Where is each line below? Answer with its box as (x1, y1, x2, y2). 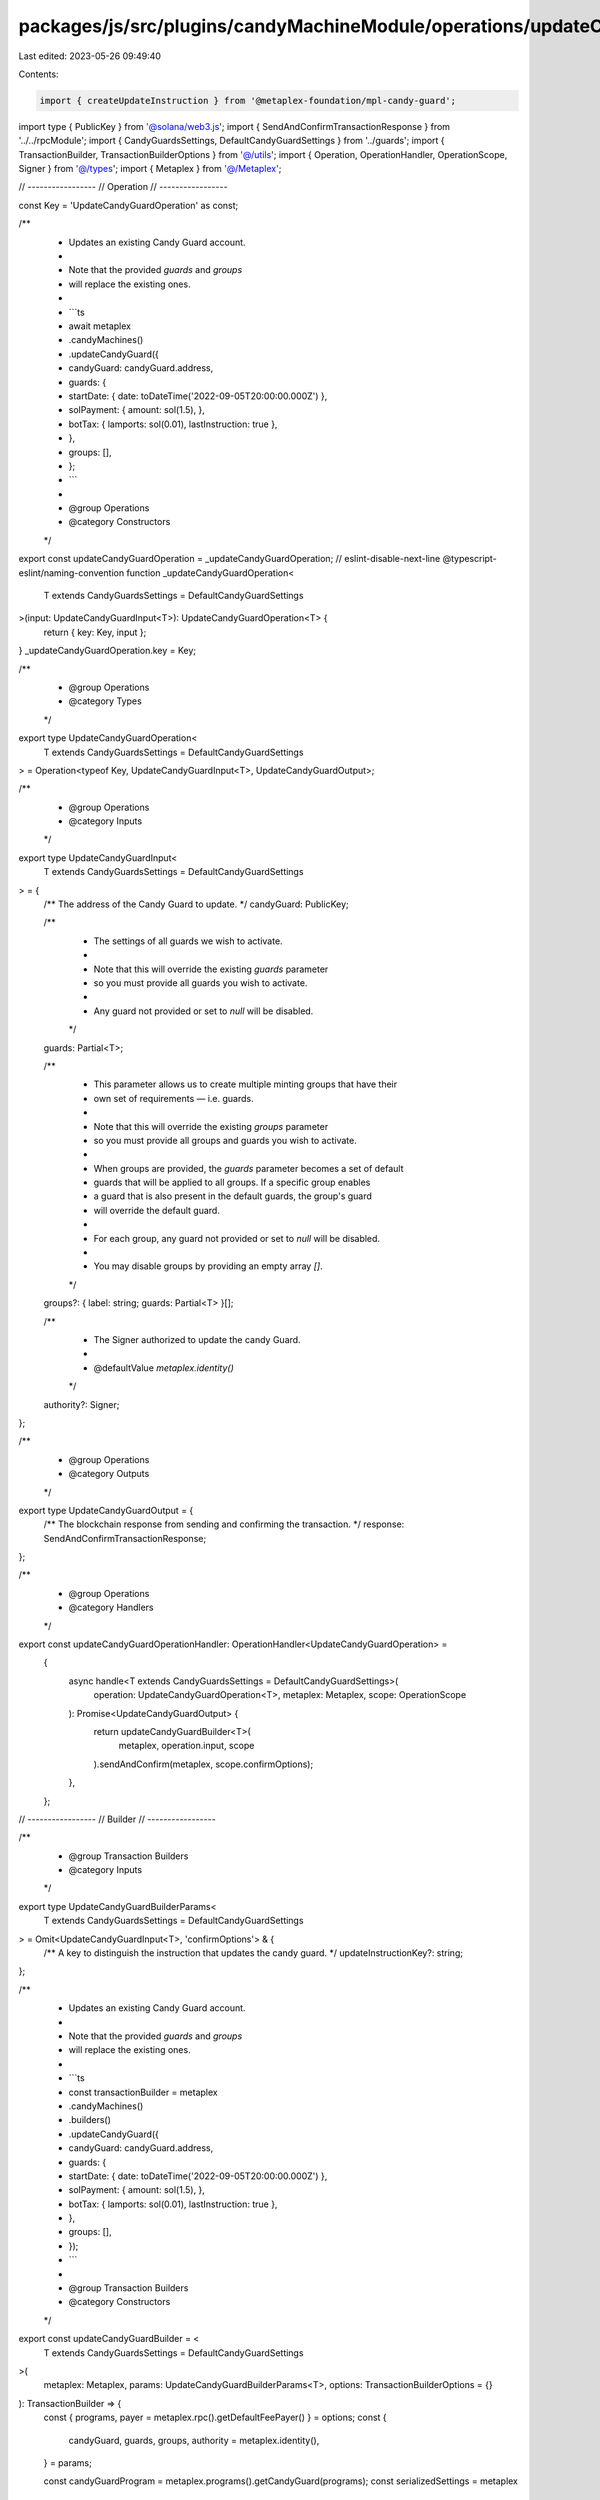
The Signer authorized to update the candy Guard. (93, 1333, 301, 1345)
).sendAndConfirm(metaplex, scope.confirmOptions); (93, 1758, 314, 1770)
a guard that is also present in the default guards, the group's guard (93, 1190, 372, 1202)
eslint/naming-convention (18, 566, 125, 579)
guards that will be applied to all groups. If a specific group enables (93, 1176, 371, 1189)
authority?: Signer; (43, 1398, 120, 1410)
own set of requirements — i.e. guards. (93, 1092, 254, 1104)
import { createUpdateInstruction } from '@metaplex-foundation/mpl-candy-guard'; (39, 95, 457, 106)
